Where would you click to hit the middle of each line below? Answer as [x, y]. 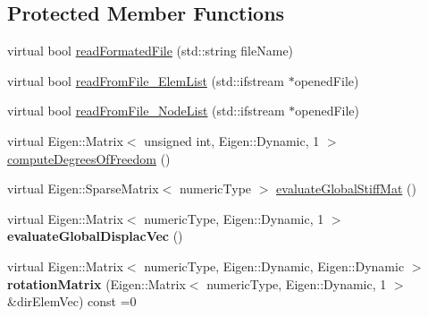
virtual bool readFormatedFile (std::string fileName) [151, 51]
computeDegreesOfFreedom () [89, 158]
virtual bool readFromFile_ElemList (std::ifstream [146, 80]
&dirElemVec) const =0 [72, 301]
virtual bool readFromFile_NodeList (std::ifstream [146, 111]
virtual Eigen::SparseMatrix [83, 188]
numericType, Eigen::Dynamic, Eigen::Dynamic [274, 266]
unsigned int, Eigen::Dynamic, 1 [232, 140]
